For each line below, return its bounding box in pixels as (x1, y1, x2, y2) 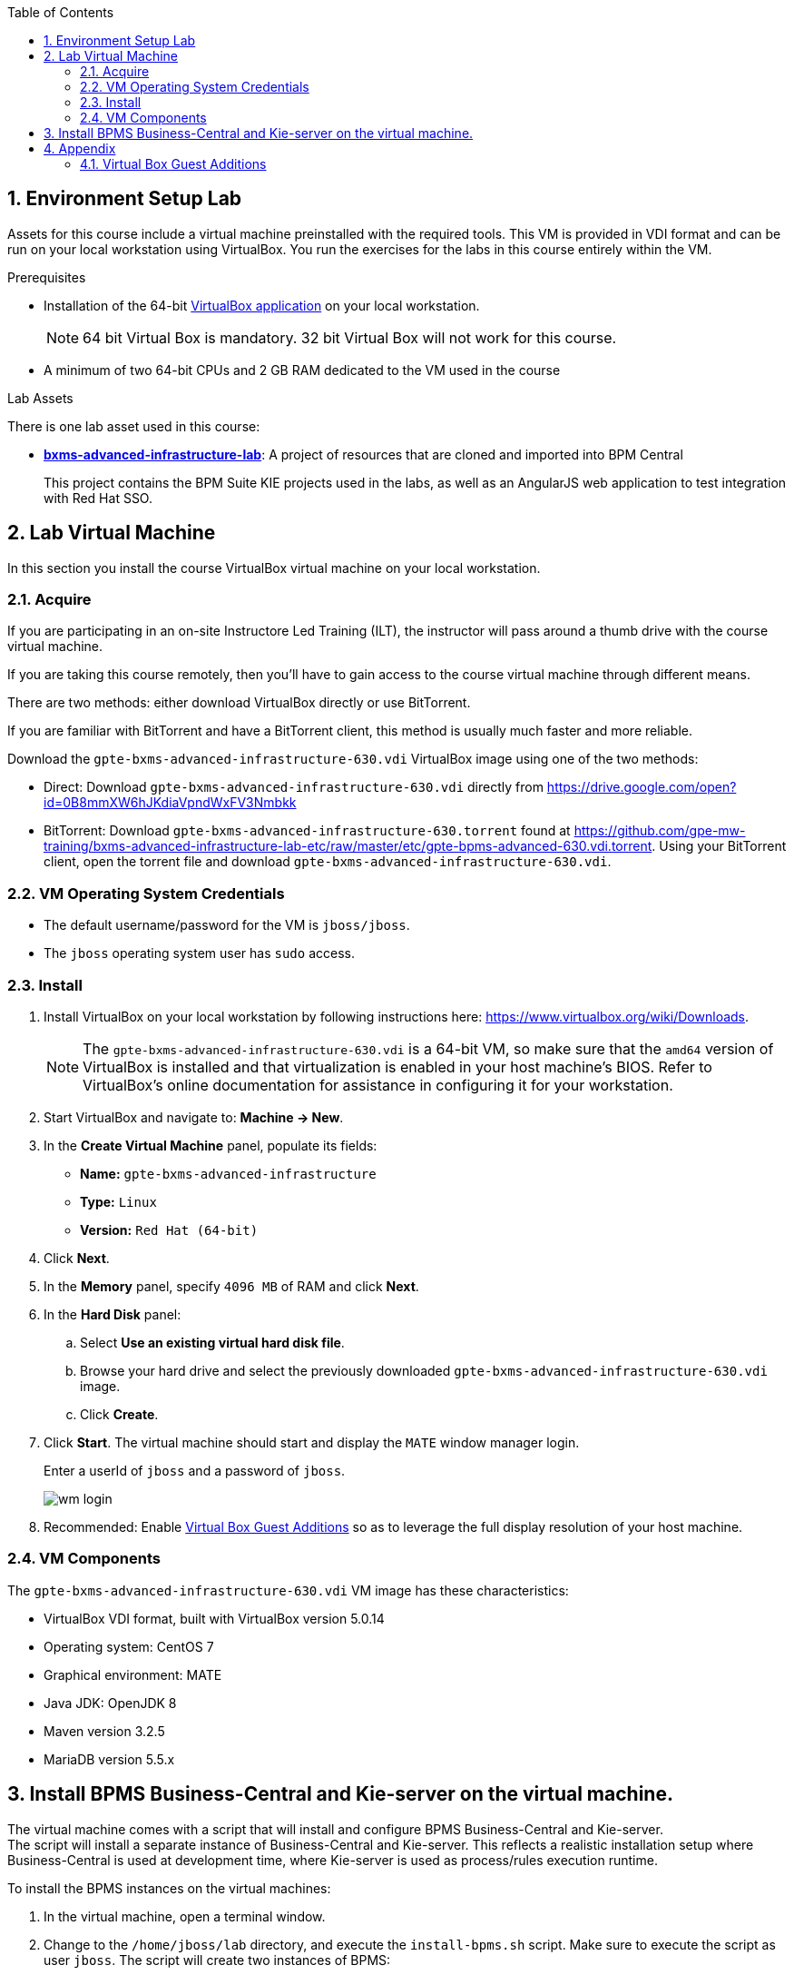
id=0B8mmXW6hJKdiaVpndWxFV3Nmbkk (44, 795, 297, 811)
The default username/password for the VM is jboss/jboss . (44, 917, 410, 933)
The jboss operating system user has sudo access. (44, 945, 356, 962)
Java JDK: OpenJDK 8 (44, 1694, 177, 1711)
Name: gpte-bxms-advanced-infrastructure (80, 1165, 377, 1181)
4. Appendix (44, 141, 116, 156)
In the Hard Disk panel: (44, 1306, 181, 1322)
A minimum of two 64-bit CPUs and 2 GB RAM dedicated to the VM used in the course (44, 361, 561, 378)
